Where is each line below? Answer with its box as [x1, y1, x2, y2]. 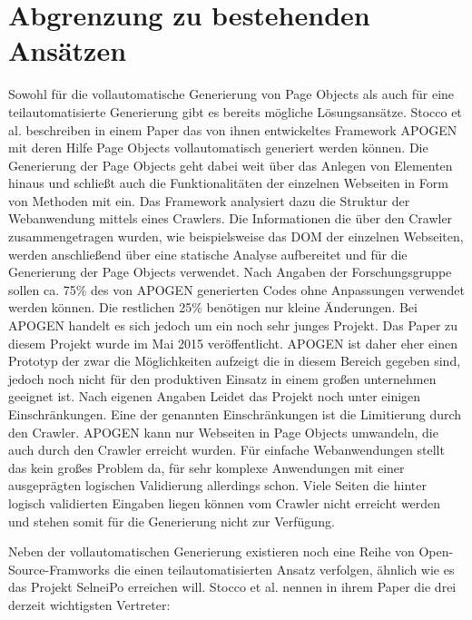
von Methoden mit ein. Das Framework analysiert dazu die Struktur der [8, 191, 410, 210]
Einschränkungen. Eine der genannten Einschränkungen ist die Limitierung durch [8, 405, 462, 423]
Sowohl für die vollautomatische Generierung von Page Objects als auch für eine [8, 84, 455, 103]
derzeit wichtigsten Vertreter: [8, 595, 171, 614]
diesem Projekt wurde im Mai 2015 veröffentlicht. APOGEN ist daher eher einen [8, 333, 457, 352]
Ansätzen [8, 32, 127, 69]
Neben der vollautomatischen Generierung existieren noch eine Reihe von [8, 542, 415, 561]
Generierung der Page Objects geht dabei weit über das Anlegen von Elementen [8, 155, 453, 174]
